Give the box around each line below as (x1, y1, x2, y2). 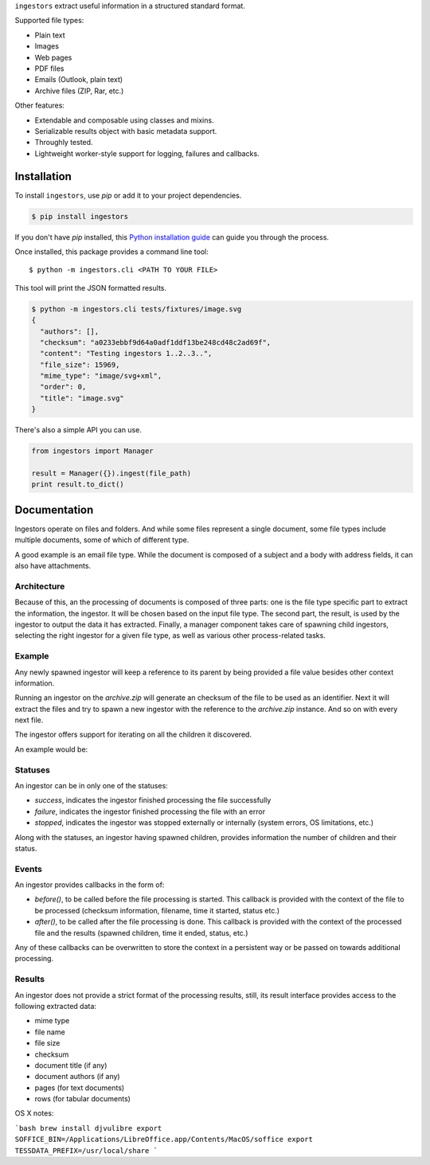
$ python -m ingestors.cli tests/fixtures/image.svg (31, 304, 242, 314)
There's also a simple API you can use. (14, 425, 143, 435)
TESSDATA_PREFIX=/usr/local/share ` (14, 1146, 158, 1155)
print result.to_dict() (31, 480, 125, 489)
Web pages (34, 53, 72, 62)
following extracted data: (14, 1001, 97, 1011)
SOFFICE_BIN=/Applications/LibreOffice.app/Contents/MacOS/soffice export (14, 1135, 314, 1144)
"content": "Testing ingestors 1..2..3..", (40, 349, 213, 358)
